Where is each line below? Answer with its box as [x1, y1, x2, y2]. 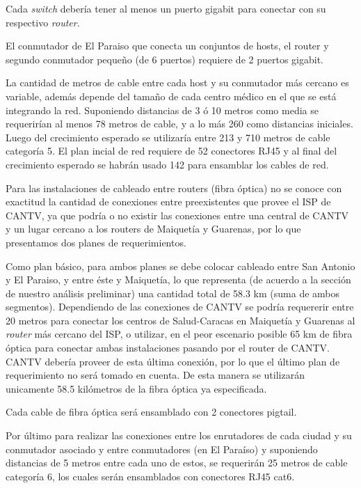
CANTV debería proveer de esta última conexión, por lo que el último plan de [6, 354, 340, 368]
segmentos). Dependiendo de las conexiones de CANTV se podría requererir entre [6, 299, 354, 314]
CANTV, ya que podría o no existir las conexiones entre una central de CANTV [6, 207, 349, 222]
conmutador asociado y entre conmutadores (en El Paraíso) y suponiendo [6, 441, 318, 456]
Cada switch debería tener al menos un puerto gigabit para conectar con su [6, 1, 326, 15]
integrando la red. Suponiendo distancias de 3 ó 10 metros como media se [6, 102, 319, 117]
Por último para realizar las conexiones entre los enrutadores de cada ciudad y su [6, 428, 352, 443]
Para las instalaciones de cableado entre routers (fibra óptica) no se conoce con [6, 180, 342, 195]
